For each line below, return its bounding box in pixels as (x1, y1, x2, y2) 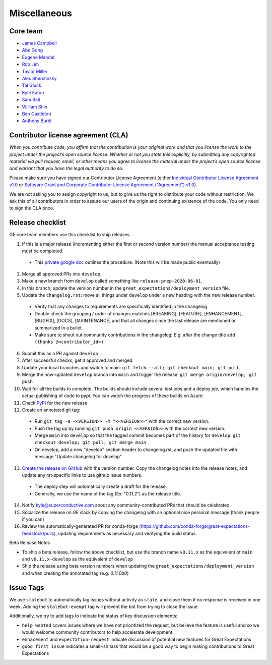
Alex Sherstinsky (22, 76, 57, 82)
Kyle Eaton (22, 89, 44, 95)
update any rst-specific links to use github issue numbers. (22, 472, 143, 478)
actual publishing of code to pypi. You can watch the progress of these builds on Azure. (22, 393, 204, 399)
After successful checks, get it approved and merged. (22, 357, 134, 363)
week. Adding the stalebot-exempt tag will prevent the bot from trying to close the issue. (9, 603, 199, 609)
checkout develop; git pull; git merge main (34, 439, 147, 446)
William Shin (22, 103, 48, 109)
